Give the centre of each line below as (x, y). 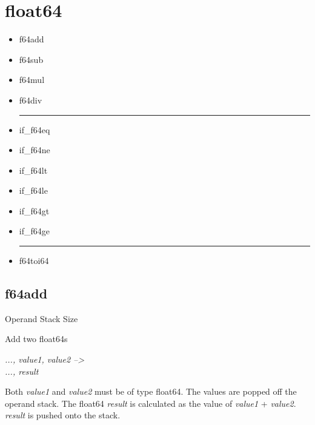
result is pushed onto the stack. (63, 415)
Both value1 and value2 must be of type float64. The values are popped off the (151, 391)
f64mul (32, 80)
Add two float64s (36, 339)
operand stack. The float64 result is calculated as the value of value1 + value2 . (151, 403)
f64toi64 (34, 261)
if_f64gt (34, 210)
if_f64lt (33, 170)
